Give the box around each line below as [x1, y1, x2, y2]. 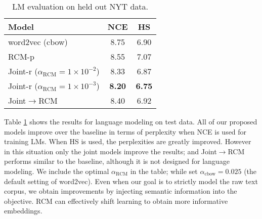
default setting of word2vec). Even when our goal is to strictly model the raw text [4, 176, 258, 186]
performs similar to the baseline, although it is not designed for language [4, 156, 230, 166]
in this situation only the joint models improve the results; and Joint [4, 146, 217, 156]
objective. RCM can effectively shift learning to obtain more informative [4, 195, 228, 206]
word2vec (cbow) [8, 36, 68, 48]
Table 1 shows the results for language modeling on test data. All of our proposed [4, 116, 257, 126]
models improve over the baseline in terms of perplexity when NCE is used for [4, 126, 247, 137]
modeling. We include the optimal [4, 165, 109, 176]
